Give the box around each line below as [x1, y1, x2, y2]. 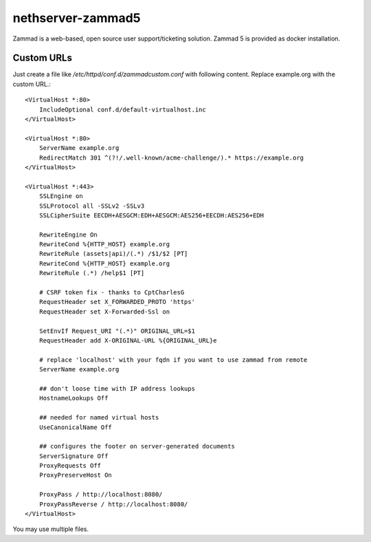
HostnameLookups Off [38, 394, 109, 402]
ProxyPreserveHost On [38, 471, 113, 479]
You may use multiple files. [12, 525, 89, 533]
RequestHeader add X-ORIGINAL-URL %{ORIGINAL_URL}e [38, 337, 217, 344]
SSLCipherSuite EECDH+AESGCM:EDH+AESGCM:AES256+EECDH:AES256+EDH [38, 211, 265, 219]
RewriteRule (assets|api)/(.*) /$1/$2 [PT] [38, 250, 188, 258]
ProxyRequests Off [38, 462, 102, 470]
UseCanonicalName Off [38, 423, 113, 431]
